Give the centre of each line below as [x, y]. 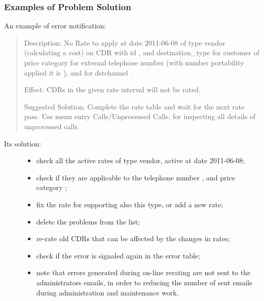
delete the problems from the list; [88, 221]
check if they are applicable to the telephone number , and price [136, 177]
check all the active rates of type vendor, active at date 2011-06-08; [140, 160]
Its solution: [23, 143]
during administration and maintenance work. [107, 292]
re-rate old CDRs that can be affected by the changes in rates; [133, 238]
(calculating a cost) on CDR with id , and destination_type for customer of [142, 52]
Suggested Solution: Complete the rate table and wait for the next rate [134, 106]
